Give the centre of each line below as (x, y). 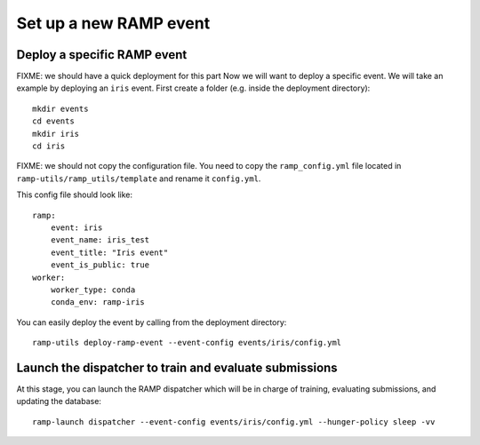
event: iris (76, 227)
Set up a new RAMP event (113, 23)
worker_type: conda (93, 290)
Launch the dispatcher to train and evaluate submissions (177, 367)
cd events (53, 121)
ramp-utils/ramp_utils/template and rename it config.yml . (139, 179)
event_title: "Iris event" (109, 252)
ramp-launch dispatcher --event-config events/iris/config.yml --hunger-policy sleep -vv (234, 421)
